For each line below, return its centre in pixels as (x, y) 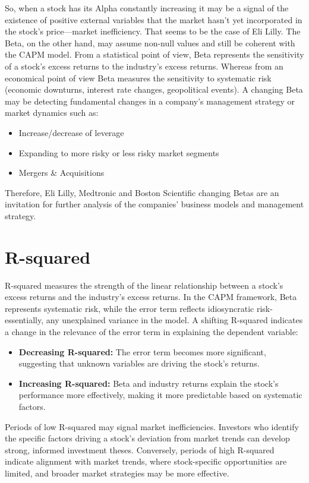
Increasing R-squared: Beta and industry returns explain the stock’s (149, 383)
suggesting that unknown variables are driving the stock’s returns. (139, 363)
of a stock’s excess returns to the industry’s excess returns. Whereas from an (144, 66)
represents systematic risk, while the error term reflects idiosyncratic (130, 308)
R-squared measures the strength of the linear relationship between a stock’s (144, 285)
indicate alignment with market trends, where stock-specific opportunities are (146, 461)
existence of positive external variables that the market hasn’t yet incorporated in (154, 19)
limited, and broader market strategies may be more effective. (117, 473)
